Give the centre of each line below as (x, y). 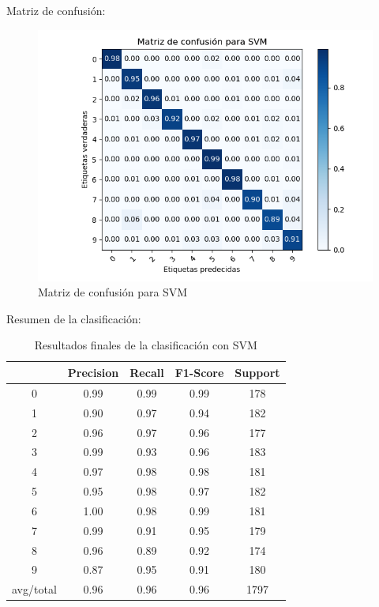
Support (257, 372)
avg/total (34, 589)
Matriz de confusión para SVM (113, 292)
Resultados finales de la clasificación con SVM (146, 345)
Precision (93, 372)
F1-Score (199, 372)
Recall (147, 372)
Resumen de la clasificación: (74, 318)
